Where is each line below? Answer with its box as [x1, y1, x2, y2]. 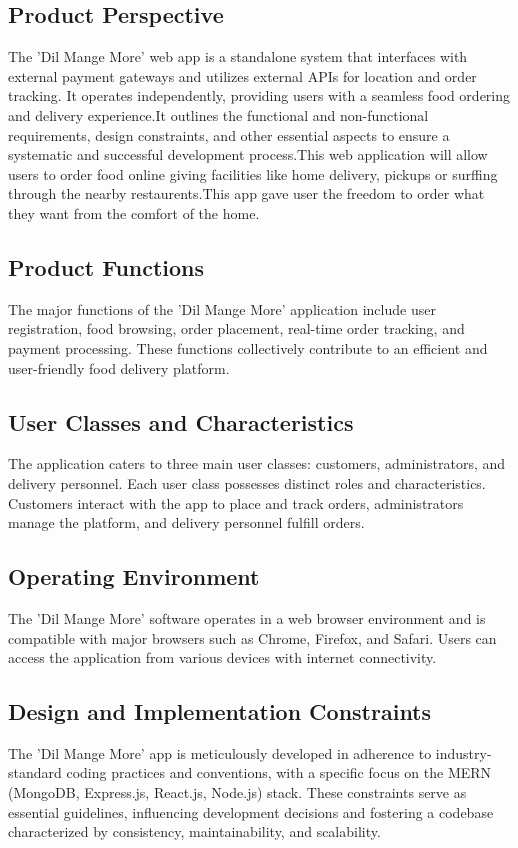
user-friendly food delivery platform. [8, 357, 230, 378]
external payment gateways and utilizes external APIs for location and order [8, 65, 477, 86]
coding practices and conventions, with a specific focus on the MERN [66, 762, 492, 783]
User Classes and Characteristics [8, 406, 354, 437]
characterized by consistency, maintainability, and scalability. [8, 821, 381, 842]
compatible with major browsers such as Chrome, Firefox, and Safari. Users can [8, 627, 497, 648]
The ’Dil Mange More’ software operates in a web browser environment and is [8, 607, 486, 628]
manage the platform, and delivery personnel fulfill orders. [8, 512, 365, 533]
